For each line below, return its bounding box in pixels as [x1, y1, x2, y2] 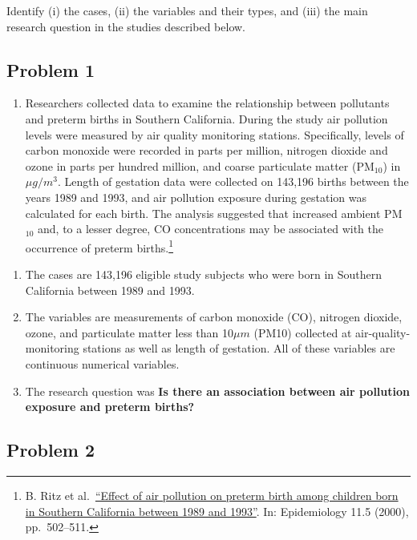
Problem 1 [6, 57, 95, 82]
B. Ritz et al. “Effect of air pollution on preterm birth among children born [25, 486, 399, 503]
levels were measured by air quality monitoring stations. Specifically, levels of [25, 126, 404, 143]
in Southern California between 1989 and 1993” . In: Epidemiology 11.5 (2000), [25, 502, 409, 519]
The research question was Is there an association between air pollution [25, 382, 411, 399]
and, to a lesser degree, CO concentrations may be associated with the [38, 220, 383, 237]
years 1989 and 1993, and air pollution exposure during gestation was [25, 188, 366, 205]
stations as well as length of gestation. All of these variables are [83, 340, 395, 357]
